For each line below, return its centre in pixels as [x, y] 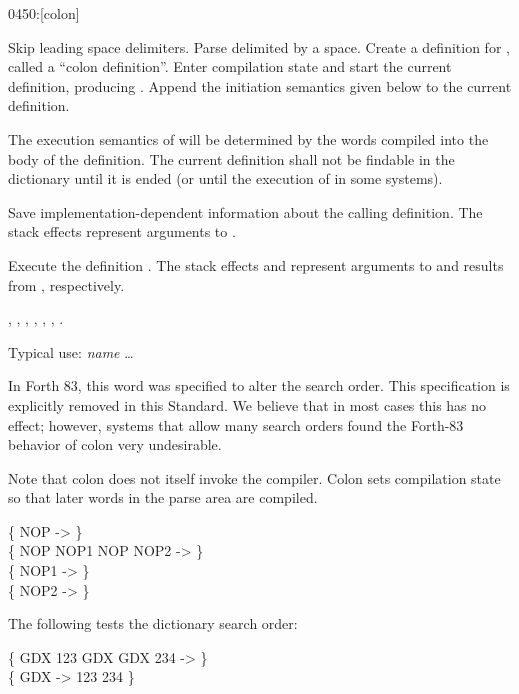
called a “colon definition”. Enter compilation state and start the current [230, 66]
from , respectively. [66, 284]
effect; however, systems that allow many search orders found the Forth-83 [236, 424]
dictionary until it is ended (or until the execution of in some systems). [225, 178]
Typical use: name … [71, 351]
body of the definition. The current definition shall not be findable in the [231, 158]
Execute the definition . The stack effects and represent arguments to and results [256, 264]
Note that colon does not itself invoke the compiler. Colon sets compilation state [254, 477]
